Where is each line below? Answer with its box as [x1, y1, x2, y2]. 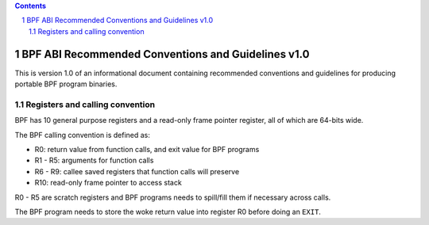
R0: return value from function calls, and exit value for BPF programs [34, 145, 260, 154]
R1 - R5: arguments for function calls [34, 155, 154, 166]
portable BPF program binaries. [14, 79, 118, 89]
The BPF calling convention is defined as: [14, 130, 150, 139]
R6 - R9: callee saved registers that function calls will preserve [34, 166, 240, 176]
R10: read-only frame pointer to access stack [34, 178, 182, 188]
